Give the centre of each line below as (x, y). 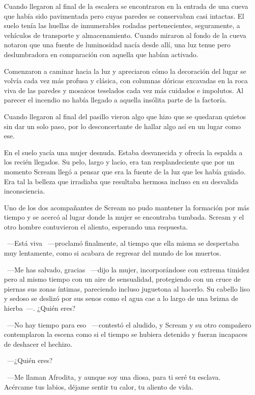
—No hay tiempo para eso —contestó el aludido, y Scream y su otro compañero (129, 324)
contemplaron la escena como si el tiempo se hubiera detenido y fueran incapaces (126, 334)
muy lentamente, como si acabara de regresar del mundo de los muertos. (113, 253)
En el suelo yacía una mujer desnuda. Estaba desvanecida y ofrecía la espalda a (123, 152)
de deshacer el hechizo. (38, 344)
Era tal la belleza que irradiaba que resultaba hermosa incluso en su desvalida (121, 181)
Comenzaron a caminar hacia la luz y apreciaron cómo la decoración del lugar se (125, 71)
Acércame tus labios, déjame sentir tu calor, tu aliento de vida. (99, 386)
